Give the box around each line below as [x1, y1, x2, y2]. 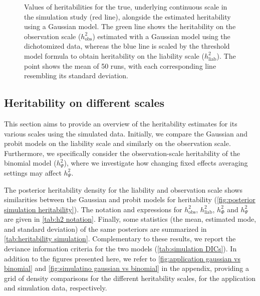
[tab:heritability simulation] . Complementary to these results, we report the [4, 233, 236, 244]
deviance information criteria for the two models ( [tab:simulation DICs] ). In [4, 243, 237, 254]
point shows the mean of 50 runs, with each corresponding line [24, 60, 216, 71]
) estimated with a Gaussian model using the [92, 31, 230, 41]
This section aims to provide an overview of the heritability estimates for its [4, 118, 237, 128]
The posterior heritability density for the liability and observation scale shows [4, 184, 242, 195]
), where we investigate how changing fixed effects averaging [64, 158, 248, 168]
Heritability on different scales [4, 95, 165, 110]
